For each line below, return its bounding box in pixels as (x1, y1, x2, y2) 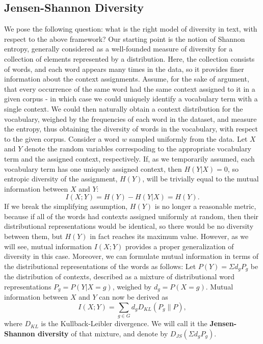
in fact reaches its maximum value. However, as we (90, 231, 249, 242)
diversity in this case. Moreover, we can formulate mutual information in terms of (4, 251, 259, 261)
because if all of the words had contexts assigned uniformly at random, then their (4, 210, 259, 221)
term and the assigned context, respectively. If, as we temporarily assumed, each (4, 153, 255, 164)
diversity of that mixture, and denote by (37, 328, 168, 338)
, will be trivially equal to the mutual (142, 173, 259, 184)
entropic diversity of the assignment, (4, 173, 118, 184)
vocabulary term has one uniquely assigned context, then (4, 163, 182, 174)
